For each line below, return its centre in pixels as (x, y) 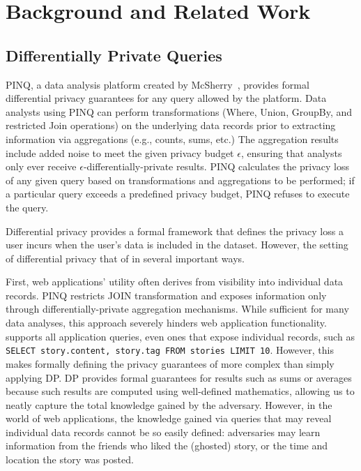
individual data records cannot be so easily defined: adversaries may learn (163, 432)
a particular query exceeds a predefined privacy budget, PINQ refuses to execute (178, 194)
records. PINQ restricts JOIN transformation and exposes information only (166, 295)
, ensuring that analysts (291, 152)
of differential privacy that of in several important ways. (125, 258)
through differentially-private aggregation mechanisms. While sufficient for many (177, 309)
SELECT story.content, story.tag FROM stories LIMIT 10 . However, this (170, 350)
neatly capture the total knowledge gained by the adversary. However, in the (169, 404)
